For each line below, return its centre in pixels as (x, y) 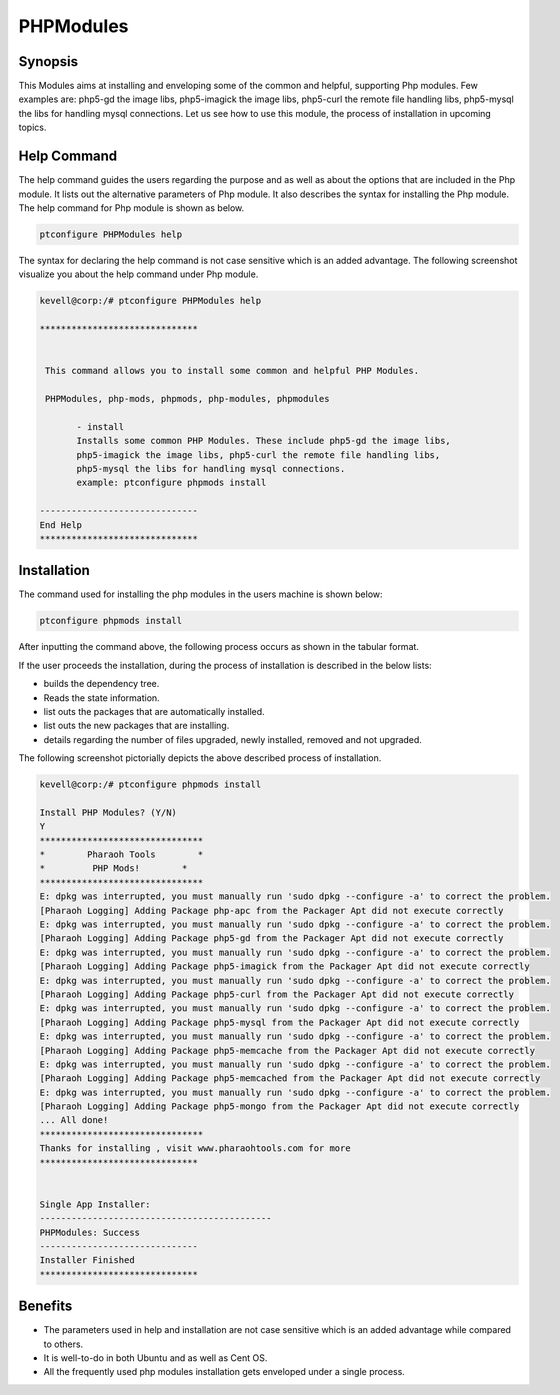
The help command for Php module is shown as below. (131, 207)
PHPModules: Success (89, 1232)
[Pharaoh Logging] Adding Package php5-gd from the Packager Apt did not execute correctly (271, 938)
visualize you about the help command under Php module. (138, 274)
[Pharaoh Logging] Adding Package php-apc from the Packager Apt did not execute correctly (271, 910)
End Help (61, 524)
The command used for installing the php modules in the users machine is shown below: (201, 594)
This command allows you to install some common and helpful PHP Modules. (232, 371)
